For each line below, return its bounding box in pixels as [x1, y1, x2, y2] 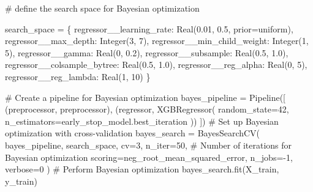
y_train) [5, 174, 37, 187]
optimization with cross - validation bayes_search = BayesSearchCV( [5, 127, 260, 139]
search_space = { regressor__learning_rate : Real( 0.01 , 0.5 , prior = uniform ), [5, 22, 293, 35]
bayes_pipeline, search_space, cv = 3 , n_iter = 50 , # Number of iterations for [5, 138, 292, 151]
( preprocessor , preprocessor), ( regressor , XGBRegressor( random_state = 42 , [5, 103, 289, 116]
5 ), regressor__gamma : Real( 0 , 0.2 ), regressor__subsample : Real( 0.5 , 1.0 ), [5, 46, 288, 59]
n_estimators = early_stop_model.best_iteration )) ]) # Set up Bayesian [5, 114, 279, 127]
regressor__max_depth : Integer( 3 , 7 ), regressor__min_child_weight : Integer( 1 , [5, 34, 309, 47]
